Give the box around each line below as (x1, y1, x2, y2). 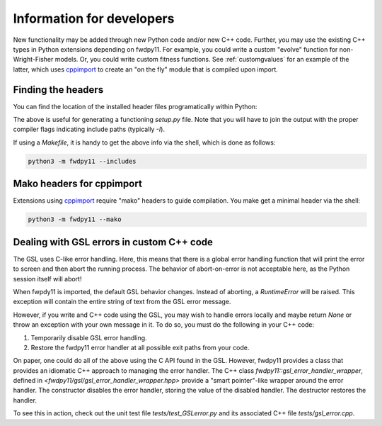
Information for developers (13, 11, 175, 26)
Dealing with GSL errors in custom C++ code (13, 236, 214, 248)
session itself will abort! (13, 274, 82, 283)
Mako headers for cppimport (13, 178, 143, 190)
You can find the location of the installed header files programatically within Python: (13, 102, 257, 111)
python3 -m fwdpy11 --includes (28, 157, 137, 165)
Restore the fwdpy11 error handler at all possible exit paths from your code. (30, 343, 250, 352)
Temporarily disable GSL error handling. (30, 333, 148, 342)
